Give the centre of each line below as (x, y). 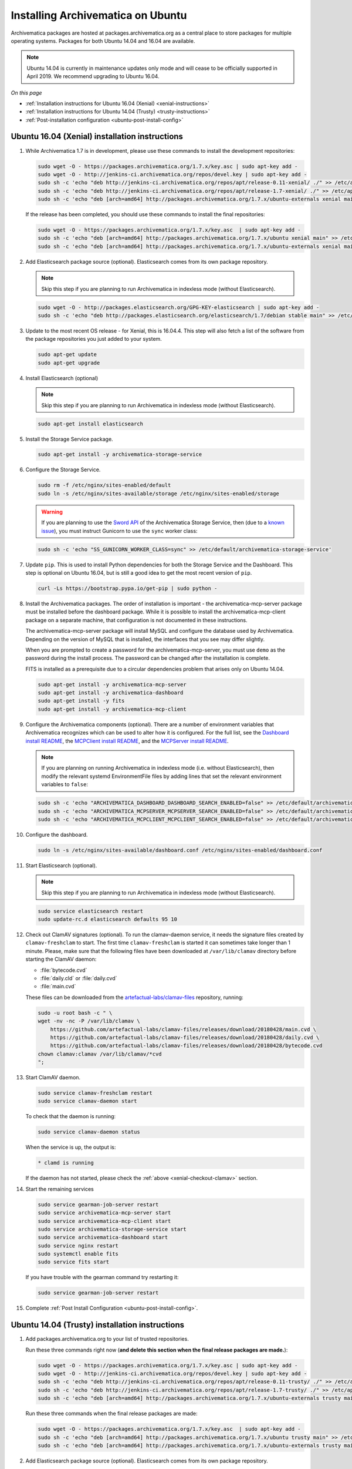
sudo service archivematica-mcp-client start (104, 1221)
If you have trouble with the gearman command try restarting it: (102, 1277)
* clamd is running (66, 1163)
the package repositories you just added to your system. (94, 339)
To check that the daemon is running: (71, 1116)
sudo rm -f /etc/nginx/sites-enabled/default (104, 485)
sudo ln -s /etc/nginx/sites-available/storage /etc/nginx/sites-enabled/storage (159, 493)
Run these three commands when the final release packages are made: (111, 1414)
